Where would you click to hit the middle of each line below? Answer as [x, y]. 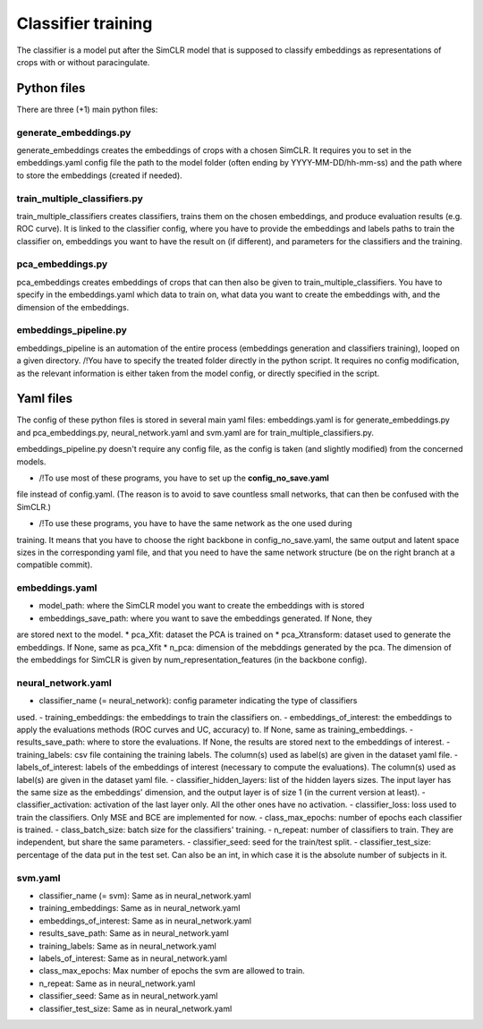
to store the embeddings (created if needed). [99, 175]
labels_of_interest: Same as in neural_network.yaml [133, 958]
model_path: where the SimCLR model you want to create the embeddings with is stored [202, 606]
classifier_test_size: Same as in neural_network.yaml [136, 1008]
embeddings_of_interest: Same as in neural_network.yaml [145, 921]
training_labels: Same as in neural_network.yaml [127, 946]
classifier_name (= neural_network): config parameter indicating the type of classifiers [198, 701]
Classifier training [85, 23]
